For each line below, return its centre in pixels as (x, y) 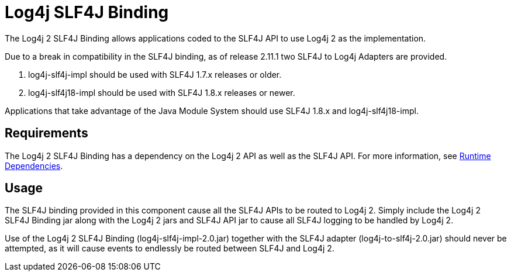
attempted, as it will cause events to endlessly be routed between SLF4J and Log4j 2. (170, 249)
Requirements (46, 133)
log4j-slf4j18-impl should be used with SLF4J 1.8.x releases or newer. (162, 92)
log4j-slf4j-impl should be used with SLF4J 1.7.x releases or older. (155, 74)
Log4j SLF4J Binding (87, 12)
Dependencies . (34, 165)
